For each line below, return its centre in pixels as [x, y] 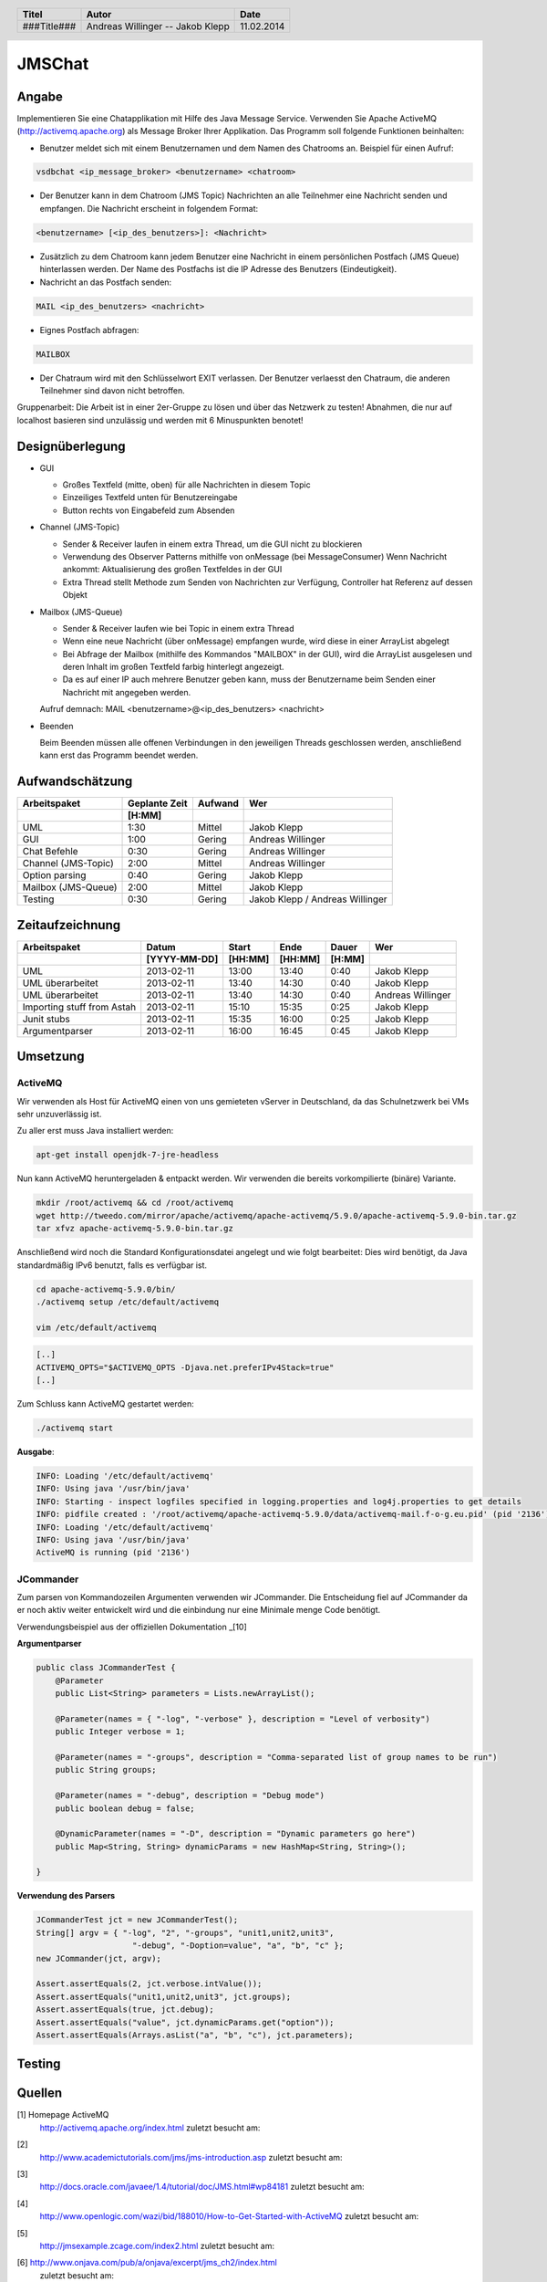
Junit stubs [46, 1019]
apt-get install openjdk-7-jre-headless [127, 1155]
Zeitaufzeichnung [69, 925]
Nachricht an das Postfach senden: [106, 282]
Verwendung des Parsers [66, 1896]
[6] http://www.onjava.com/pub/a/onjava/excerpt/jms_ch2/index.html [147, 2263]
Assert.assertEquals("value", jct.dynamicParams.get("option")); [185, 2022]
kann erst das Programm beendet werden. [119, 755]
